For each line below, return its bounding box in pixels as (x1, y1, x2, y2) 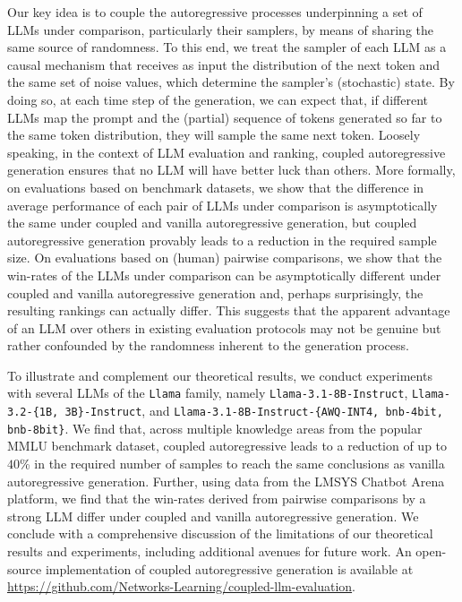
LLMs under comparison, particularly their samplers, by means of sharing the (7, 20, 433, 39)
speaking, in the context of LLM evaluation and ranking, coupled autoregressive (7, 142, 446, 161)
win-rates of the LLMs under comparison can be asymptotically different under (7, 265, 441, 284)
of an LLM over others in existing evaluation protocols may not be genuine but (7, 318, 441, 337)
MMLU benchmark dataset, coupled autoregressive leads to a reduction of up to (7, 436, 448, 455)
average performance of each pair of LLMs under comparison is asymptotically (7, 195, 438, 214)
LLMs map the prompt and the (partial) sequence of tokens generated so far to (7, 107, 442, 126)
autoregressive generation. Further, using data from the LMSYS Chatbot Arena (7, 471, 445, 490)
